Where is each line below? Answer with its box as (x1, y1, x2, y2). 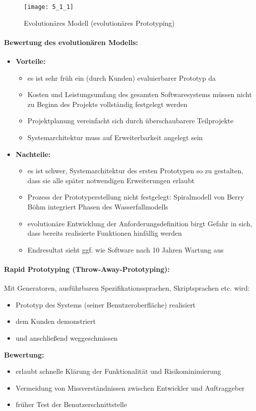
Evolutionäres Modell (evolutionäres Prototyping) (24, 17, 175, 28)
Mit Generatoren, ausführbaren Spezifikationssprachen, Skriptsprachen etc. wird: (4, 283, 250, 293)
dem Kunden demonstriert (15, 316, 96, 326)
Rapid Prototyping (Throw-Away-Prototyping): (4, 263, 170, 274)
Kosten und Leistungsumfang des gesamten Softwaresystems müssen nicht (27, 89, 252, 100)
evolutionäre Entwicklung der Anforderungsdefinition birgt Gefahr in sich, (27, 218, 253, 228)
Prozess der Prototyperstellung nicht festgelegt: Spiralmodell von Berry (27, 192, 244, 202)
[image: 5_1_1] (24, 3, 74, 10)
